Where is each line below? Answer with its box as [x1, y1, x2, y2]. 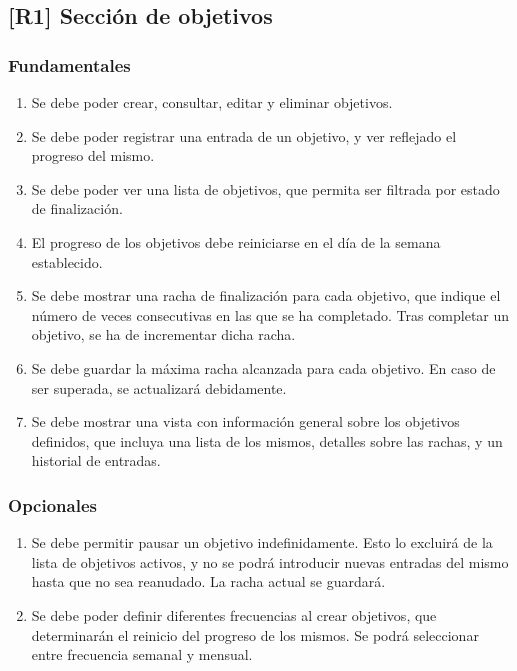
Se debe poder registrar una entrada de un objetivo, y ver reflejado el [31, 125, 457, 146]
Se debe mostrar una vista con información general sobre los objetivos [31, 411, 460, 432]
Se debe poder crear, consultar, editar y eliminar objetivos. [31, 92, 393, 112]
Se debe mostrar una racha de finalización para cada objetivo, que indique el [31, 285, 501, 306]
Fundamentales [8, 52, 131, 77]
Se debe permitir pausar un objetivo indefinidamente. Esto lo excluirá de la [31, 532, 493, 553]
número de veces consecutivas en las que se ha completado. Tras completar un [31, 304, 510, 325]
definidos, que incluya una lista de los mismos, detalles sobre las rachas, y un [31, 430, 503, 451]
